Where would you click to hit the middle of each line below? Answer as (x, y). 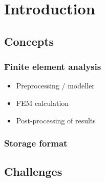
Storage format (36, 143)
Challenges (33, 171)
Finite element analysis (53, 67)
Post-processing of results (56, 120)
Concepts (29, 41)
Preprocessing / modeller (55, 86)
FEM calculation (43, 103)
